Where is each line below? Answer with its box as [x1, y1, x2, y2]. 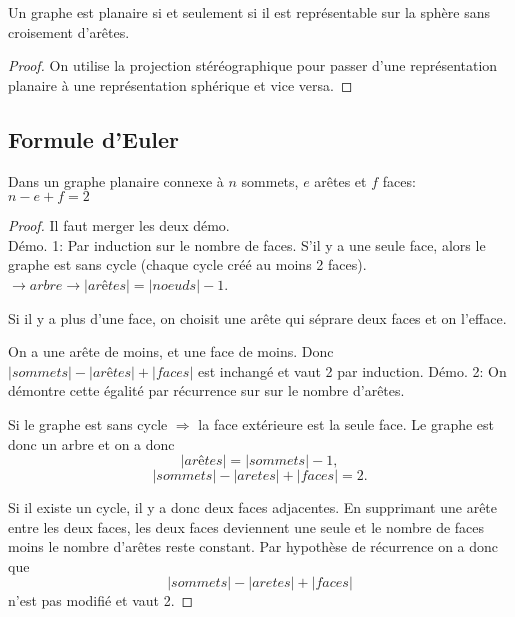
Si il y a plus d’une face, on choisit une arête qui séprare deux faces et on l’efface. [8, 307, 507, 328]
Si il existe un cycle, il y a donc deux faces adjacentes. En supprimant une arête [8, 497, 498, 518]
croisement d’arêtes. [8, 21, 130, 42]
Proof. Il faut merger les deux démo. [8, 215, 230, 236]
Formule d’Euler [8, 123, 180, 154]
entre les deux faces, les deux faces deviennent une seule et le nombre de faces [8, 516, 485, 537]
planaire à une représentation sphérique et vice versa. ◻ [8, 74, 353, 95]
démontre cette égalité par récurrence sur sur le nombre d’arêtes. [8, 380, 405, 401]
